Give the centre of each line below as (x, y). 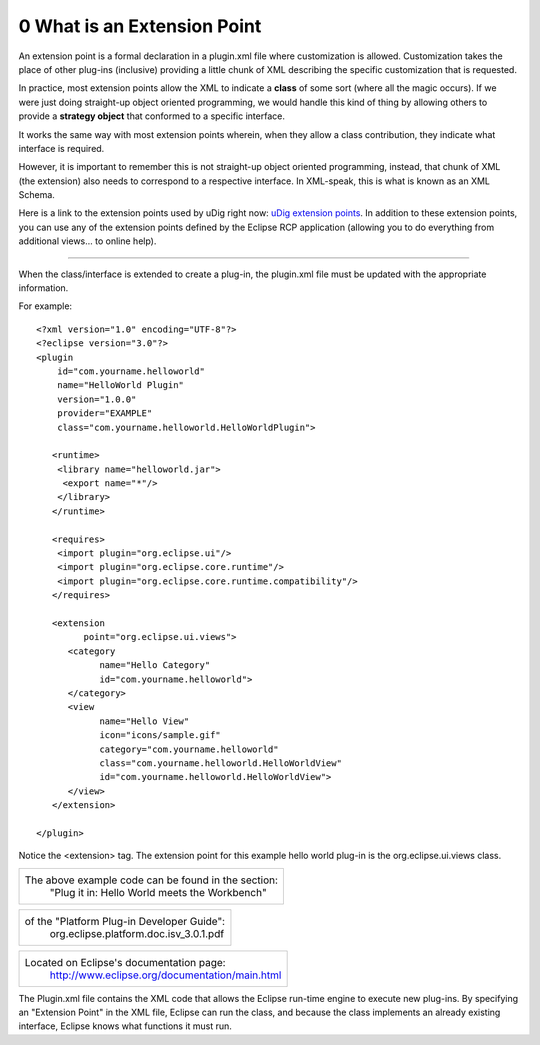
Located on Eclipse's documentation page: (125, 962)
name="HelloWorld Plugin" (120, 385)
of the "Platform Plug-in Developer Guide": (124, 921)
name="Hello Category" (155, 665)
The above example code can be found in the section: (151, 880)
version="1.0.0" (96, 399)
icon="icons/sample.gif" (160, 735)
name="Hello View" (144, 721)
